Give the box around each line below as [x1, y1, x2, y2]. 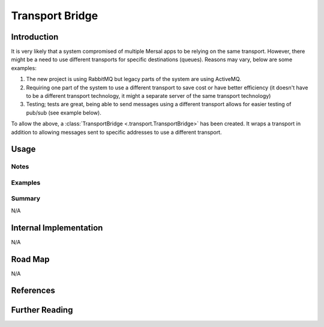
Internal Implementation [11, 223, 103, 233]
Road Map [11, 254, 50, 264]
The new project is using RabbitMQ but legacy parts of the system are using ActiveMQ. [26, 76, 241, 83]
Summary [11, 194, 41, 203]
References [11, 286, 55, 296]
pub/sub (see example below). [26, 109, 101, 116]
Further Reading [11, 305, 73, 315]
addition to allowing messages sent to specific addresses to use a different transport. [11, 128, 222, 136]
